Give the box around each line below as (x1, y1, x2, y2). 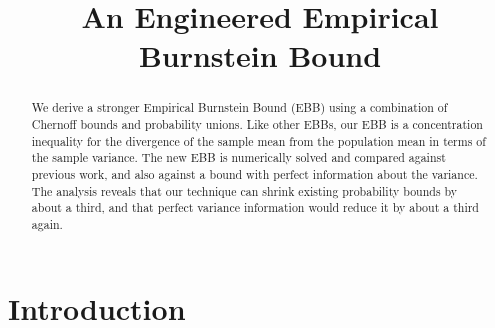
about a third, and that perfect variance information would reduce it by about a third (31, 199, 479, 216)
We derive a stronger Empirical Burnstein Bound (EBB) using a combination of (31, 99, 448, 116)
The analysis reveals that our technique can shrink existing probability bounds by (31, 182, 458, 199)
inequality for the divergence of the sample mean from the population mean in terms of (31, 132, 486, 149)
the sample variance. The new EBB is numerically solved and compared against (31, 149, 446, 166)
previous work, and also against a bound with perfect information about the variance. (31, 165, 478, 182)
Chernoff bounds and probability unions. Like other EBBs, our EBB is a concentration (31, 116, 483, 133)
